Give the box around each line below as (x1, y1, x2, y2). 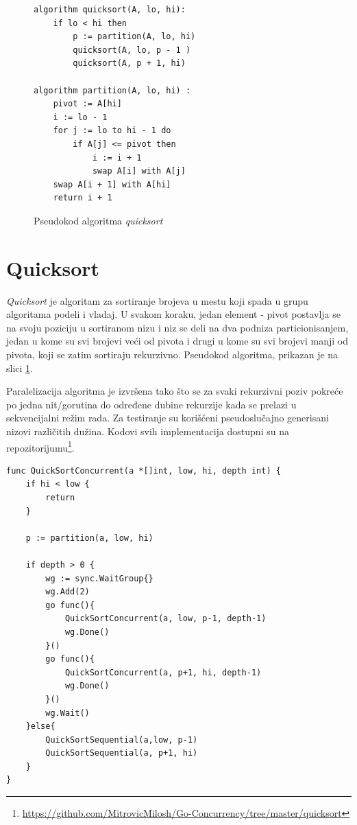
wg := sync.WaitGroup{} (45, 573, 153, 583)
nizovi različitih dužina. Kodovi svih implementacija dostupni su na (6, 423, 289, 438)
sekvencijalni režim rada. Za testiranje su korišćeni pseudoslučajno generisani (6, 410, 329, 425)
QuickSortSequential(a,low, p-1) (45, 734, 198, 745)
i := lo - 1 (53, 112, 108, 122)
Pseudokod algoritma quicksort (34, 213, 163, 227)
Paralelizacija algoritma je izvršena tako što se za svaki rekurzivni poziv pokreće (6, 384, 343, 398)
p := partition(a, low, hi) (25, 533, 153, 543)
